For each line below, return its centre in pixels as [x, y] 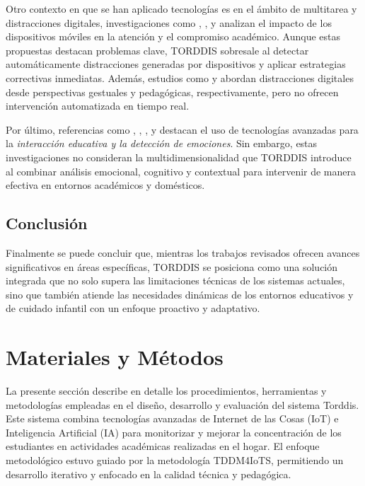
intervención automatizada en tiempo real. [98, 106]
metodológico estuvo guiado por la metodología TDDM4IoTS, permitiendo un [175, 459]
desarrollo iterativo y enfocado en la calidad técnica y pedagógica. [149, 474]
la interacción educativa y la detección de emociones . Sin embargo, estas [162, 143]
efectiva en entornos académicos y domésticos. [105, 185]
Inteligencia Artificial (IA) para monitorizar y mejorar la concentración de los [174, 432]
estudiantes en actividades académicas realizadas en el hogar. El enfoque [163, 446]
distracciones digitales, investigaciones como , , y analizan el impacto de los [169, 22]
